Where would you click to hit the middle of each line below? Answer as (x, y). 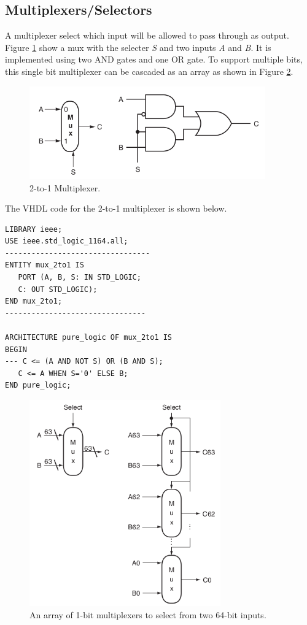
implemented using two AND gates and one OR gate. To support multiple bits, (154, 59)
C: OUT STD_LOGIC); (58, 289)
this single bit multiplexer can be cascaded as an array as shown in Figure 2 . (149, 71)
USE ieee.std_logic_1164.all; (67, 241)
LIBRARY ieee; (34, 229)
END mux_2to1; (34, 301)
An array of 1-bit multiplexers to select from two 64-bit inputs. (148, 614)
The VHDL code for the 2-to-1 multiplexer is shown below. (116, 208)
